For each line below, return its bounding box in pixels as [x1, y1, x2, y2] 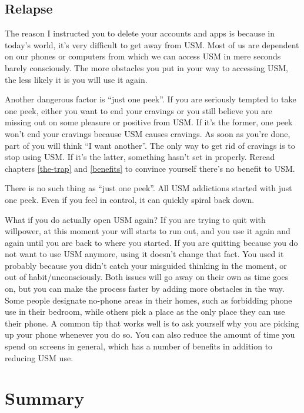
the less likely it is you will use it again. [5, 73, 148, 85]
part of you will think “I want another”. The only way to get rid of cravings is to [5, 139, 295, 151]
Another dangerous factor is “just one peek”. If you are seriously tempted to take [5, 93, 296, 105]
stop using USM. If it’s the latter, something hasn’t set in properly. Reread [5, 151, 275, 163]
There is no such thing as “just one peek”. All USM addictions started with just [5, 182, 292, 194]
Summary [5, 386, 85, 410]
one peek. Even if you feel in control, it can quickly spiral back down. [5, 193, 255, 205]
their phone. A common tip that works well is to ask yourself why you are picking [5, 317, 299, 329]
